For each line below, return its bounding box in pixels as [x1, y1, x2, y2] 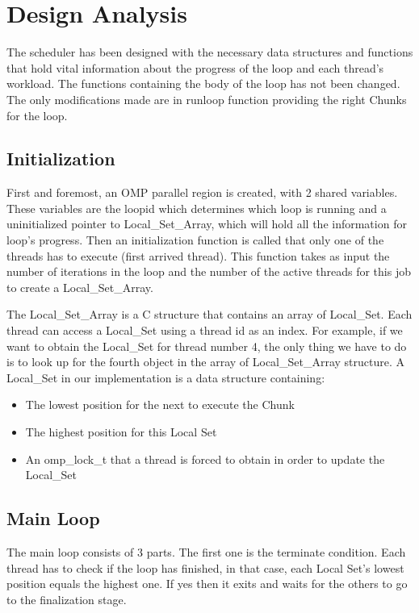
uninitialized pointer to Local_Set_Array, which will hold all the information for [6, 215, 407, 232]
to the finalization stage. [6, 590, 127, 607]
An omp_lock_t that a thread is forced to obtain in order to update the [25, 450, 385, 467]
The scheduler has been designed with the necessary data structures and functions [6, 44, 413, 60]
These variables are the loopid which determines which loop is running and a [6, 199, 387, 216]
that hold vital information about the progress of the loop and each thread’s [6, 59, 384, 76]
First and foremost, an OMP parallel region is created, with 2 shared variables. [6, 184, 398, 201]
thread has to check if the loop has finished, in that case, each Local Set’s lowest [6, 559, 404, 576]
